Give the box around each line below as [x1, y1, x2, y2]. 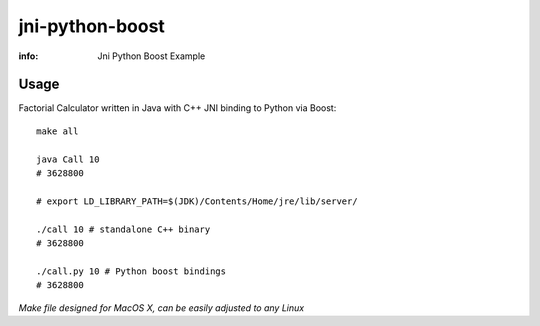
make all [36, 125, 79, 137]
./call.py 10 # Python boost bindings [36, 265, 227, 277]
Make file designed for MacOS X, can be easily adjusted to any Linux [18, 301, 305, 314]
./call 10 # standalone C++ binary [36, 223, 211, 235]
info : [18, 50, 39, 62]
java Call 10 [36, 153, 100, 165]
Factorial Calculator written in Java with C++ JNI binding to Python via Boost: [18, 102, 337, 114]
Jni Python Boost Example [97, 50, 206, 62]
